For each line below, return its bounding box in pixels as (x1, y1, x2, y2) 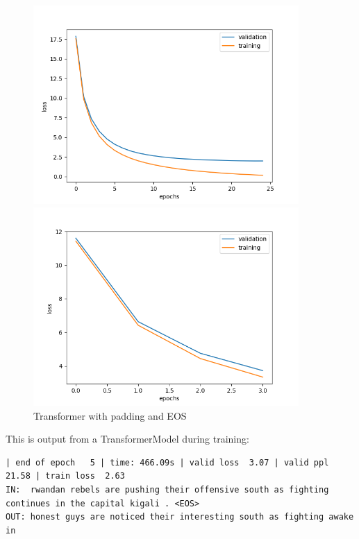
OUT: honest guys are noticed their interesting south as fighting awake (6, 512, 354, 522)
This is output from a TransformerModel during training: (6, 431, 249, 446)
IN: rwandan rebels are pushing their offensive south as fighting (6, 484, 329, 495)
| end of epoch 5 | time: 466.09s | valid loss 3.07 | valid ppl (6, 457, 329, 468)
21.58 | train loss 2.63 (6, 471, 125, 481)
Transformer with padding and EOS (33, 408, 187, 422)
